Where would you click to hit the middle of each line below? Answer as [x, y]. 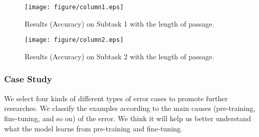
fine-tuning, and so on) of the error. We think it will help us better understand [128, 118]
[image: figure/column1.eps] [74, 7]
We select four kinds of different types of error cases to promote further [116, 98]
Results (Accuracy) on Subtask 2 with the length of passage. [120, 56]
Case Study [28, 79]
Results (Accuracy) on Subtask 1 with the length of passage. [120, 23]
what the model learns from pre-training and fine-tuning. [93, 128]
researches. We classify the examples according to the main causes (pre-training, [130, 108]
